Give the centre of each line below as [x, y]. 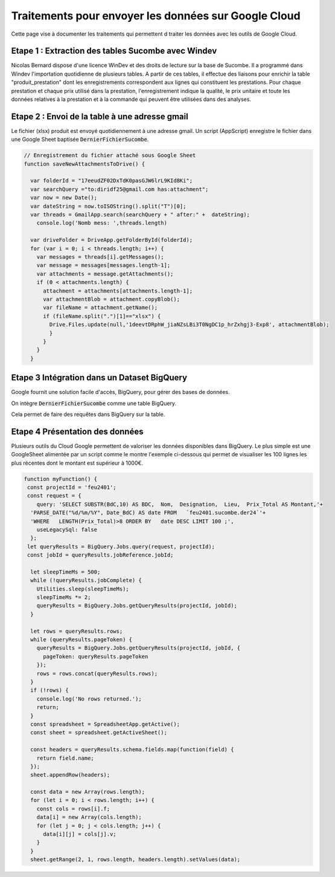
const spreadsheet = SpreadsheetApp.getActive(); [105, 724]
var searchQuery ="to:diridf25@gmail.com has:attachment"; [120, 189]
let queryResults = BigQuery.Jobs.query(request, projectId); [121, 546]
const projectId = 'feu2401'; [72, 487]
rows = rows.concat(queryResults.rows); [97, 673]
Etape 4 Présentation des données [77, 431]
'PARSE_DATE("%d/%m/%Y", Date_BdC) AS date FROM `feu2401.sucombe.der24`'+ [148, 513]
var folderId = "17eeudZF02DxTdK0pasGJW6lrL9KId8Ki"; [112, 181]
